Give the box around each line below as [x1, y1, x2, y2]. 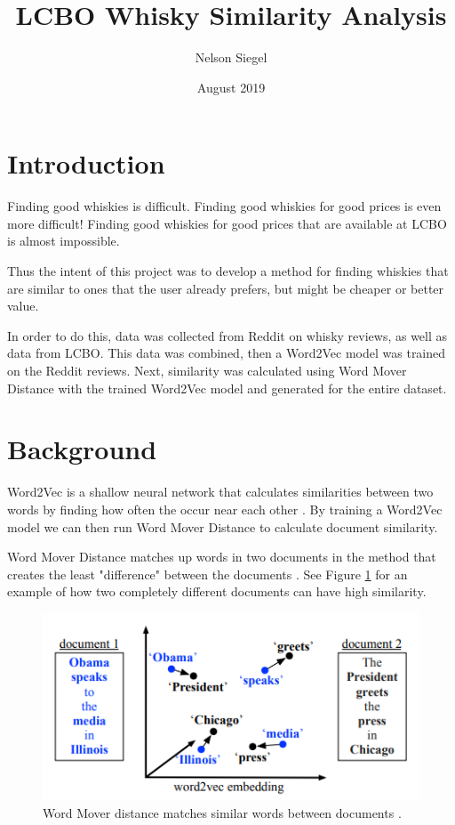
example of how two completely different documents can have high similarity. [7, 582, 427, 601]
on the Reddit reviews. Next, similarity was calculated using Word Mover [7, 361, 407, 379]
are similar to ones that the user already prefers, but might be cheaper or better [7, 279, 444, 297]
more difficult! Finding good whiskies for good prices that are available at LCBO [7, 214, 447, 232]
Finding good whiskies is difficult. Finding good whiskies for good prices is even [7, 197, 442, 215]
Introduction [7, 145, 165, 182]
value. [7, 296, 39, 315]
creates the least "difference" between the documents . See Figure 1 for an [7, 564, 408, 583]
